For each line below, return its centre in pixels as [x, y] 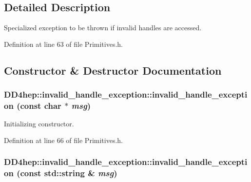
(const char [39, 106]
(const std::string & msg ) [67, 173]
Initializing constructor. [39, 124]
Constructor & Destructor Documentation [113, 70]
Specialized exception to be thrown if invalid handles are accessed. [103, 28]
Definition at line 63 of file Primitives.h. [63, 44]
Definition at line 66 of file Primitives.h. [63, 140]
